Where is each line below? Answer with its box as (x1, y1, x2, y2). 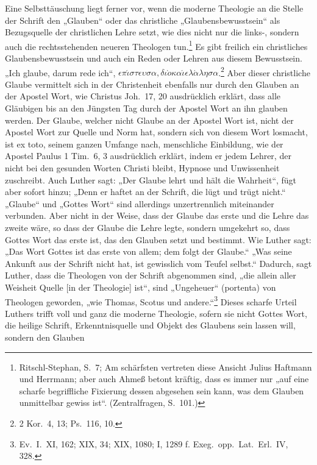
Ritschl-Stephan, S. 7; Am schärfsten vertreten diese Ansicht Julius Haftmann (19, 360, 312, 373)
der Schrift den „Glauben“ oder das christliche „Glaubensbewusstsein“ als (5, 13, 280, 26)
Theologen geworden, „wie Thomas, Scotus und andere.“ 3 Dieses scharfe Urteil (5, 293, 297, 308)
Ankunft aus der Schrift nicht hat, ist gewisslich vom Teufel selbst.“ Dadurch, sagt (5, 257, 312, 269)
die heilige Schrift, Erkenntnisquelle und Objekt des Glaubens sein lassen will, (5, 319, 296, 332)
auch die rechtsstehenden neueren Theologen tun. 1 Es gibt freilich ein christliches (5, 38, 308, 52)
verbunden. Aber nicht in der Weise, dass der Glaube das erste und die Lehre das (5, 209, 309, 222)
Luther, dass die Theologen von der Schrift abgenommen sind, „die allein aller (5, 269, 296, 282)
